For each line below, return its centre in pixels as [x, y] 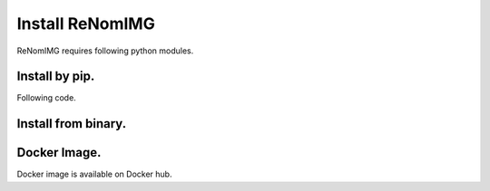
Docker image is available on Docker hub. [94, 174]
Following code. [46, 98]
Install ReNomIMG [86, 24]
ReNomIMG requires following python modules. [105, 51]
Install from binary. [72, 124]
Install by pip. [56, 76]
